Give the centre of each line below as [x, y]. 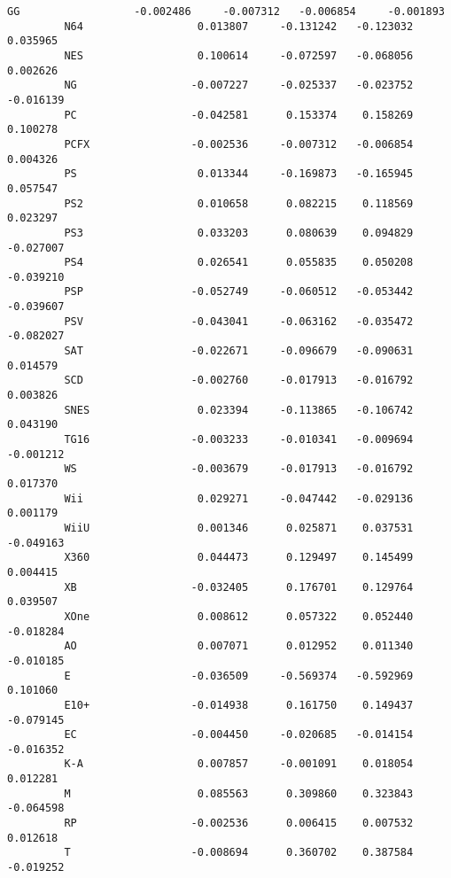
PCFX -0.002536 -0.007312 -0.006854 [239, 144]
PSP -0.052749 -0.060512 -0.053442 [239, 292]
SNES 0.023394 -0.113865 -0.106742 [239, 410]
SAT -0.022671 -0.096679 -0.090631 [239, 351]
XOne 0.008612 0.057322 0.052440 [239, 616]
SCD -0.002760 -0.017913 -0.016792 [239, 381]
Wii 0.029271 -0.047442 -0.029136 [239, 498]
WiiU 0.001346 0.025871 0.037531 [239, 528]
